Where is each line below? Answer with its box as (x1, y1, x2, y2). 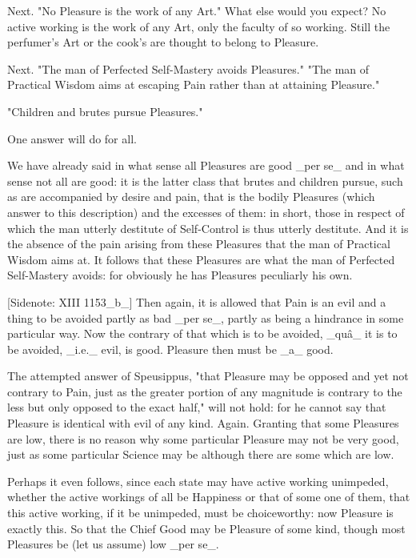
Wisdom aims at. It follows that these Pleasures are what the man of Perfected (7, 251, 395, 267)
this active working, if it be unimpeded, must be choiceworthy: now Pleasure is (7, 504, 394, 521)
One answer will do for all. (7, 130, 137, 147)
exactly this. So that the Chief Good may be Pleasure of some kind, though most (7, 520, 406, 536)
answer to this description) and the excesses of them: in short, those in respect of (7, 203, 405, 220)
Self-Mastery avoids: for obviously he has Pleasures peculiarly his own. (7, 267, 353, 283)
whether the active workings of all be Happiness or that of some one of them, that (7, 488, 410, 505)
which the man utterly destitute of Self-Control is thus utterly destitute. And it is (7, 219, 409, 236)
